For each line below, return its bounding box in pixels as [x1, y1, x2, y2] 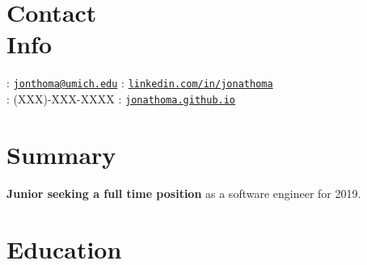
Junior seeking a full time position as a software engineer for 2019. [6, 184, 361, 201]
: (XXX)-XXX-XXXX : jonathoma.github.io [6, 90, 236, 107]
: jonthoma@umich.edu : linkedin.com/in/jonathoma [6, 74, 273, 91]
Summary [6, 137, 116, 170]
